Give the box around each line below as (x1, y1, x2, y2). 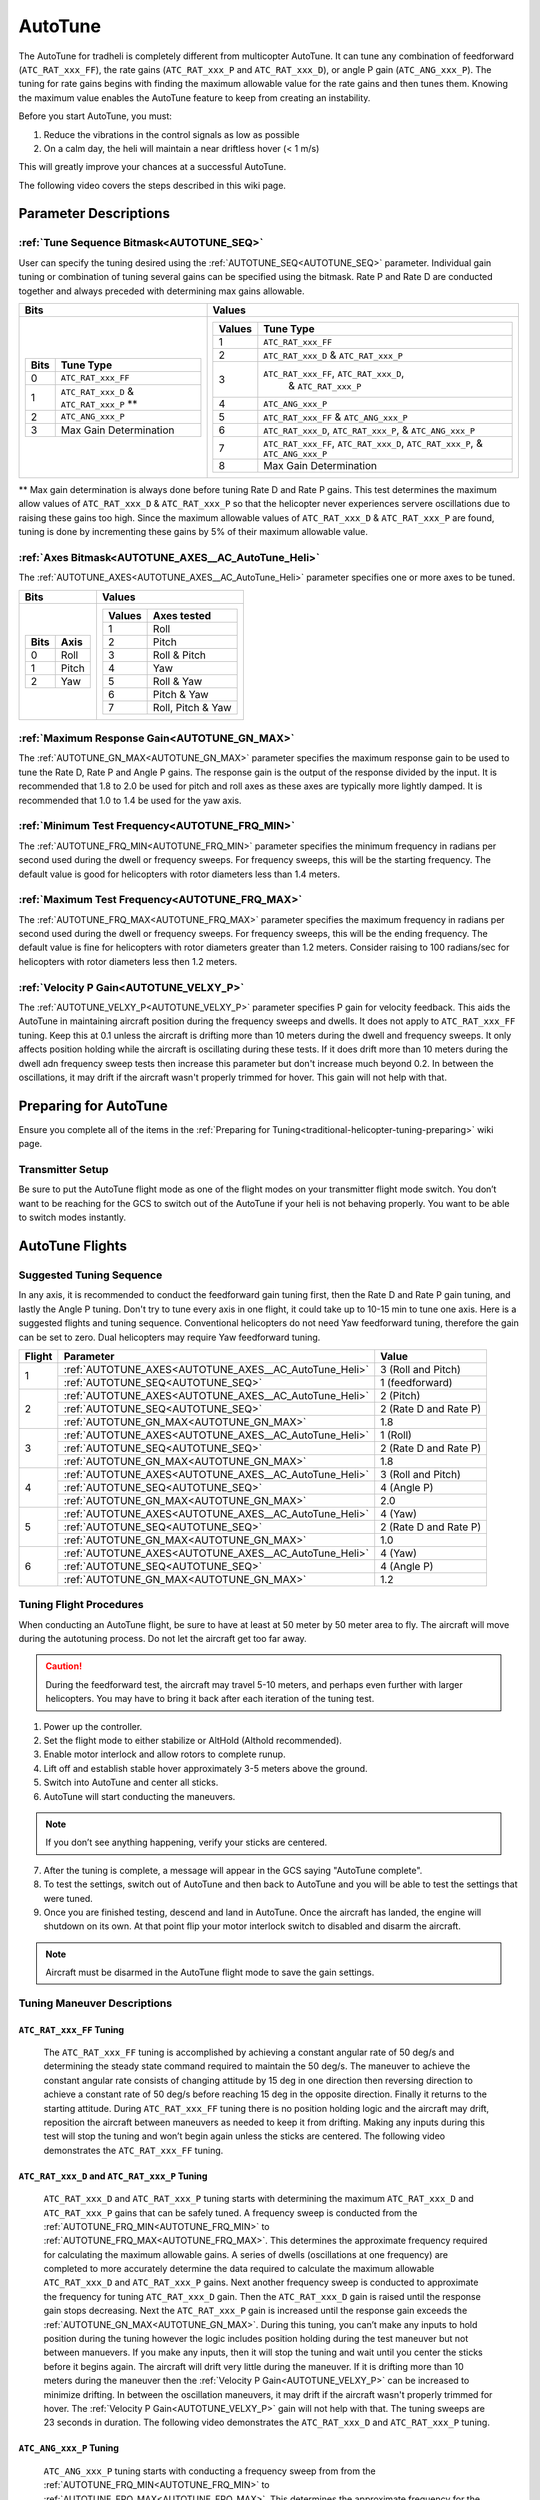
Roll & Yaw (152, 674, 203, 688)
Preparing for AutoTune (18, 1097, 169, 1114)
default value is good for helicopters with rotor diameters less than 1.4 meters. (18, 868, 340, 880)
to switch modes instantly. (18, 1211, 127, 1224)
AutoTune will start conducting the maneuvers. (43, 1790, 236, 1802)
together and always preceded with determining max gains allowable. (18, 285, 305, 297)
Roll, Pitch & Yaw (152, 700, 232, 714)
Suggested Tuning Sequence (18, 1268, 163, 1282)
